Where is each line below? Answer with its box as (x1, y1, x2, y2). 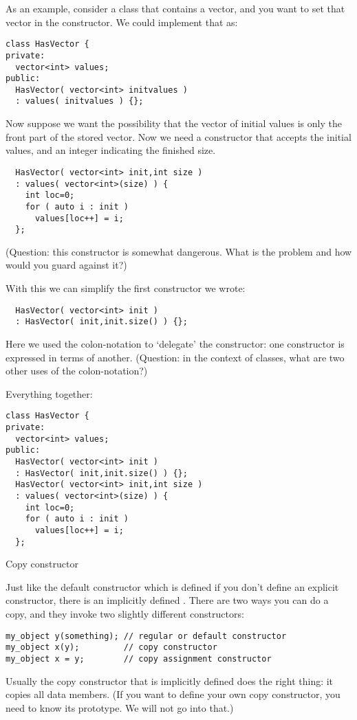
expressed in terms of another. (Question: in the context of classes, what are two (6, 350, 345, 364)
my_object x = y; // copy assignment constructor (6, 653, 272, 664)
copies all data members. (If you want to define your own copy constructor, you (6, 687, 340, 701)
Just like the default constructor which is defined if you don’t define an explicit (6, 579, 339, 594)
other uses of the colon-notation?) (6, 363, 148, 378)
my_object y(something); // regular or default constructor (6, 631, 287, 641)
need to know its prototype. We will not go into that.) (6, 700, 234, 715)
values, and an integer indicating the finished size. (6, 143, 216, 157)
